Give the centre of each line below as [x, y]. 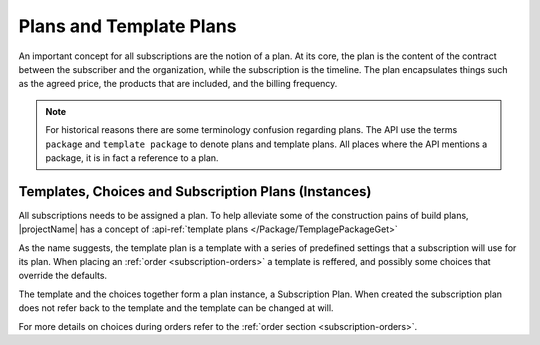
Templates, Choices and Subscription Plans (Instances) [195, 191]
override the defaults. [63, 276]
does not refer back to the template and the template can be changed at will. [176, 308]
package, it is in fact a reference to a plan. [132, 157]
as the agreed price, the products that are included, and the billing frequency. [178, 84]
